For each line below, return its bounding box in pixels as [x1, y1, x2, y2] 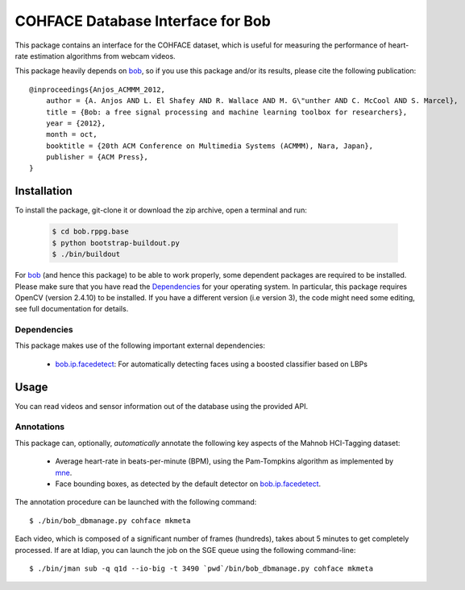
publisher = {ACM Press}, [45, 153, 149, 162]
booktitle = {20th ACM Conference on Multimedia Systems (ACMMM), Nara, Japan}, [45, 141, 374, 151]
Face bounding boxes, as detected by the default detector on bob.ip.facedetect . [55, 479, 322, 489]
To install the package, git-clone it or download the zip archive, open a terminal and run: [15, 205, 308, 215]
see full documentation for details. [15, 304, 129, 314]
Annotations [15, 421, 64, 432]
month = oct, [45, 130, 98, 139]
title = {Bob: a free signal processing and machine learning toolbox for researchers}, [45, 107, 408, 117]
